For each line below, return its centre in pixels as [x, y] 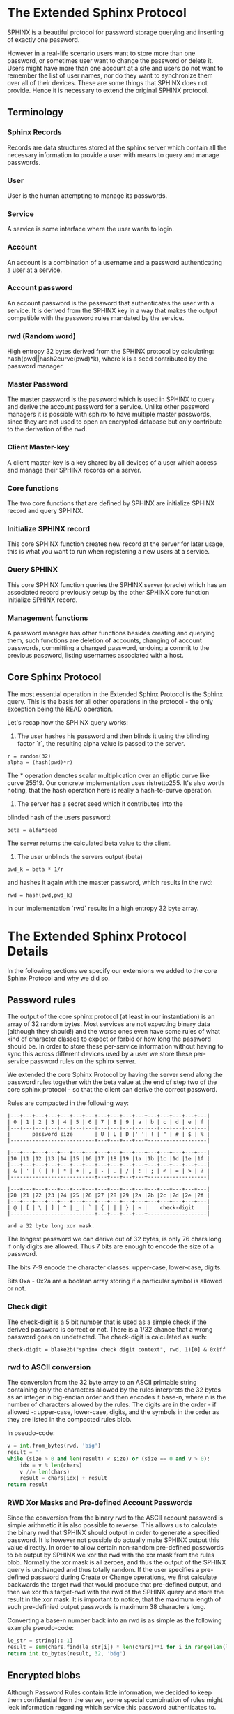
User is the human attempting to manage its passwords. [87, 195]
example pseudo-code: [41, 1628]
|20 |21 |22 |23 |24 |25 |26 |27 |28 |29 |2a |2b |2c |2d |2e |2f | [109, 1196]
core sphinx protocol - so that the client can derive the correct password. [112, 1090]
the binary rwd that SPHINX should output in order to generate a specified [113, 1533]
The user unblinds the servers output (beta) [80, 856]
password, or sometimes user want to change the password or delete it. [110, 60]
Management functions [48, 618]
